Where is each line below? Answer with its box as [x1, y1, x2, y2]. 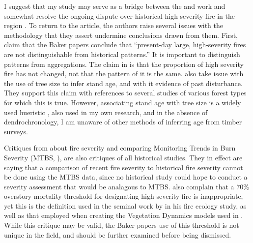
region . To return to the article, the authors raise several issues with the [4, 20, 223, 30]
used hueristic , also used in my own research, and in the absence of [4, 107, 208, 117]
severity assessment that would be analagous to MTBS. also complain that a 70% [4, 181, 249, 191]
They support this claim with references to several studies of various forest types [4, 88, 247, 98]
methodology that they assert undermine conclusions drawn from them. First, [4, 30, 238, 40]
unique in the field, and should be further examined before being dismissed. [4, 229, 231, 240]
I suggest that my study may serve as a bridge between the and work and [4, 1, 225, 11]
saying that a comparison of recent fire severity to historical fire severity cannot [4, 162, 243, 172]
